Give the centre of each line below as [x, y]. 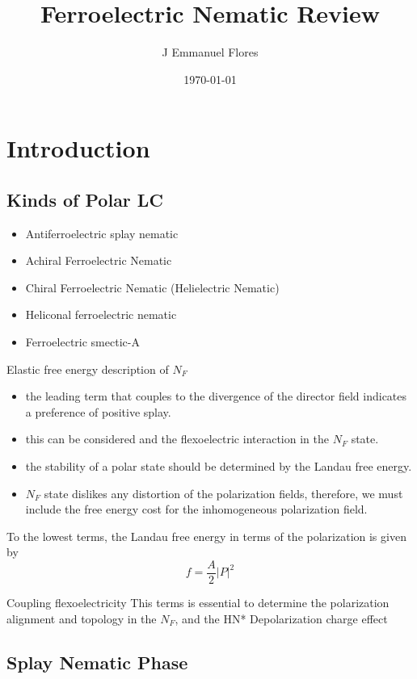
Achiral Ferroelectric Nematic [99, 260]
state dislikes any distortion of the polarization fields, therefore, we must [223, 493]
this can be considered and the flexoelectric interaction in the [177, 439]
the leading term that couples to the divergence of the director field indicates [216, 396]
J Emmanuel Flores [210, 52]
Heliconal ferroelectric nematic [101, 314]
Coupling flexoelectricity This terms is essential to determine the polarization [198, 603]
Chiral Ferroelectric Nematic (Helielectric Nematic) [152, 287]
